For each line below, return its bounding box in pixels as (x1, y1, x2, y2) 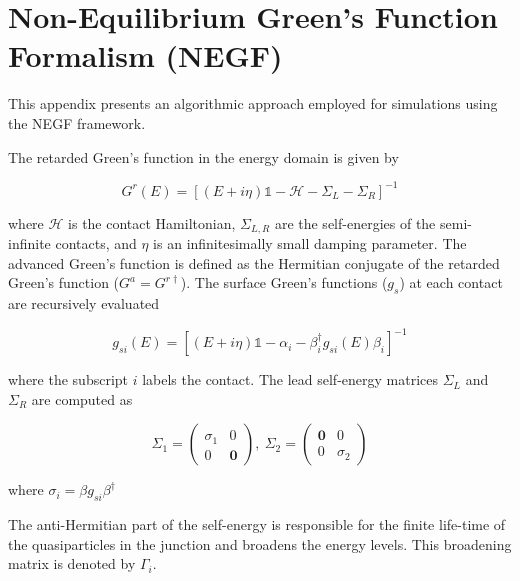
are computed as (31, 388, 133, 409)
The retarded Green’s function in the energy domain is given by (8, 146, 399, 167)
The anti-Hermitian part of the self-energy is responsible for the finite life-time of (8, 514, 506, 535)
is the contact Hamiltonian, (68, 212, 236, 233)
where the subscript (8, 369, 129, 390)
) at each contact (399, 272, 503, 293)
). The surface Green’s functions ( (180, 272, 388, 293)
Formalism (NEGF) (8, 35, 283, 76)
